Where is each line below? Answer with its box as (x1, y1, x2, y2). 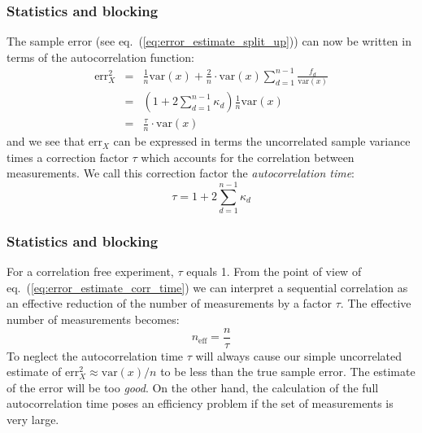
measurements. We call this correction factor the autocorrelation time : (7, 164, 355, 182)
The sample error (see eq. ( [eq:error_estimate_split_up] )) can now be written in (7, 33, 411, 50)
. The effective (340, 295, 411, 312)
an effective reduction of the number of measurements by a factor (7, 295, 333, 312)
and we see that (7, 133, 85, 150)
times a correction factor (7, 148, 128, 165)
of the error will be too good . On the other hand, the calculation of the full (7, 378, 379, 396)
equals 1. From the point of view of (186, 263, 362, 280)
